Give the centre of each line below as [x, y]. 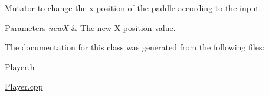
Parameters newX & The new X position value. [90, 27]
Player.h [20, 66]
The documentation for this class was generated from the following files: [135, 47]
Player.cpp [24, 86]
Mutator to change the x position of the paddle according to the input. [133, 8]
